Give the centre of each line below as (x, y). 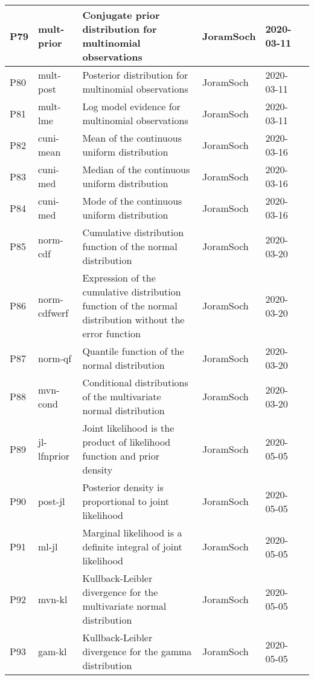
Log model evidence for (131, 106)
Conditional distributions (135, 382)
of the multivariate (122, 396)
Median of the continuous (136, 169)
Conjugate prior (121, 15)
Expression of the (119, 278)
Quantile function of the (133, 351)
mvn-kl (53, 599)
